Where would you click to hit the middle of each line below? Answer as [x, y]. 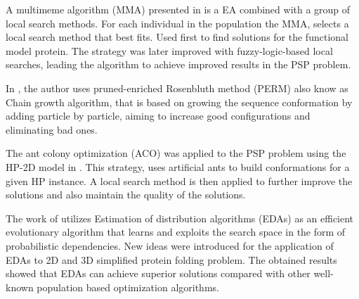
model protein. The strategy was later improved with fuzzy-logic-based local [169, 50]
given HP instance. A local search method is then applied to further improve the [179, 180]
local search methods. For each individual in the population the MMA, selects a [177, 23]
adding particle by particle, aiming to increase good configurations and [158, 116]
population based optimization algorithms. [128, 287]
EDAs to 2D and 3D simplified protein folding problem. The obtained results [171, 259]
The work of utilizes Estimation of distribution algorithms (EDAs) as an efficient [180, 218]
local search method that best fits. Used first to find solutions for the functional [177, 37]
